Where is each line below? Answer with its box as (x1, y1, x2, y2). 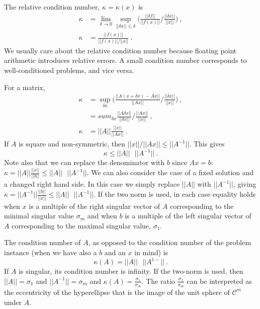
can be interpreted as (187, 275, 252, 286)
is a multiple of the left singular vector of (125, 210, 251, 221)
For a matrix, (4, 82, 45, 92)
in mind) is (134, 247, 168, 258)
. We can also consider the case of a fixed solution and (86, 167, 254, 178)
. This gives (189, 138, 225, 149)
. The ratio (141, 275, 175, 286)
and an (104, 247, 126, 258)
